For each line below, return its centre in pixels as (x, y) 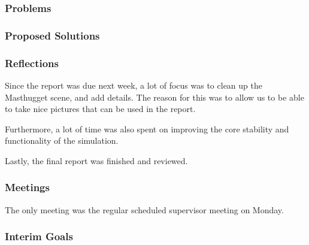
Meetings (27, 187)
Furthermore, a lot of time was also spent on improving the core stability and (147, 128)
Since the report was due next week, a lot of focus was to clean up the (134, 85)
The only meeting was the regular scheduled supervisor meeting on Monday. (144, 209)
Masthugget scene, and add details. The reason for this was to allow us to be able (154, 97)
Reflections (32, 63)
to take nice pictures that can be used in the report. (100, 109)
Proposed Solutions (52, 35)
